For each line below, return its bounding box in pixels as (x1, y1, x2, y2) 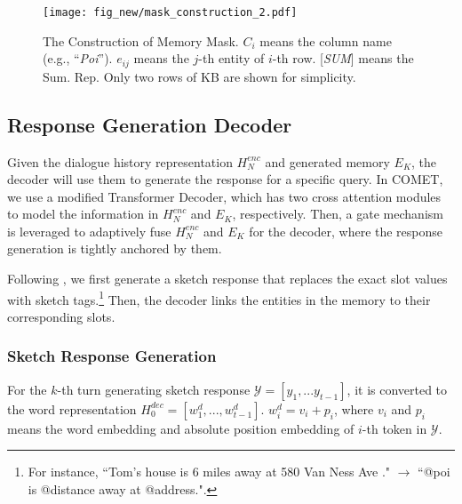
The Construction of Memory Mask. (43, 31, 239, 50)
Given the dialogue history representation (7, 152, 233, 171)
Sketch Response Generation (7, 345, 217, 367)
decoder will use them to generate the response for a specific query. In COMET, (7, 170, 443, 188)
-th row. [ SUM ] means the (272, 49, 414, 68)
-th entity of (198, 49, 265, 68)
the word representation (7, 399, 137, 418)
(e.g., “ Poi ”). (43, 49, 113, 68)
